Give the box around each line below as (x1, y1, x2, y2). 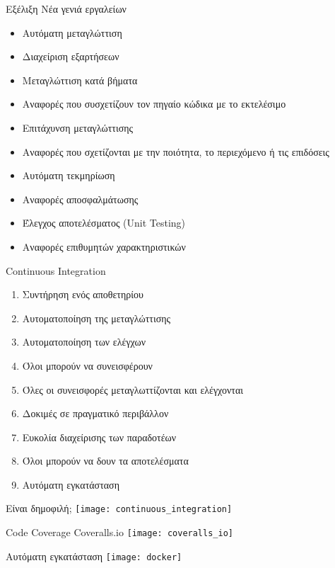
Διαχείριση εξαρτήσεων (22, 49, 119, 64)
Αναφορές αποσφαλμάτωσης (22, 191, 139, 206)
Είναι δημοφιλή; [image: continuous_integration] (6, 501, 233, 516)
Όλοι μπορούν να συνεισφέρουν (22, 358, 153, 373)
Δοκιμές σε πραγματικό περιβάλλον (22, 406, 169, 421)
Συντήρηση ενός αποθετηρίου (22, 287, 143, 302)
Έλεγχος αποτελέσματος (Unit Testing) (22, 215, 186, 230)
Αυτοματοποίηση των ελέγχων (22, 334, 146, 349)
